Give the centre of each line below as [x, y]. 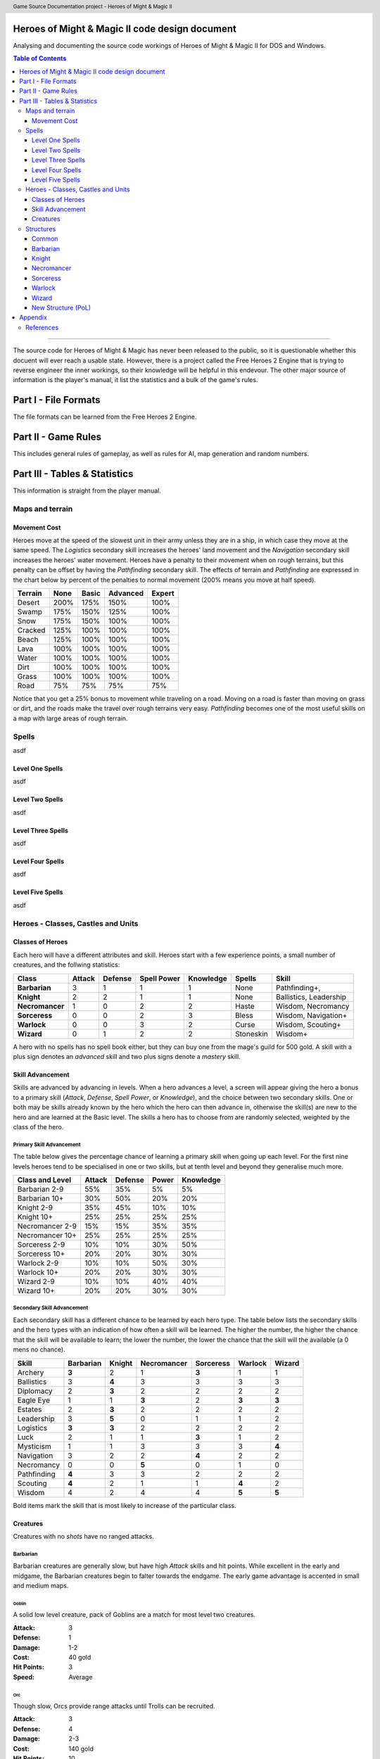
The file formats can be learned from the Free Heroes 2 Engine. [105, 417]
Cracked [31, 630]
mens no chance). [39, 1350]
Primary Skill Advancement [47, 1144]
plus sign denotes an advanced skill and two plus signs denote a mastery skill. [127, 1056]
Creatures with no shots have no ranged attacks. [83, 1537]
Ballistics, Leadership [311, 997]
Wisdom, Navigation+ [311, 1015]
